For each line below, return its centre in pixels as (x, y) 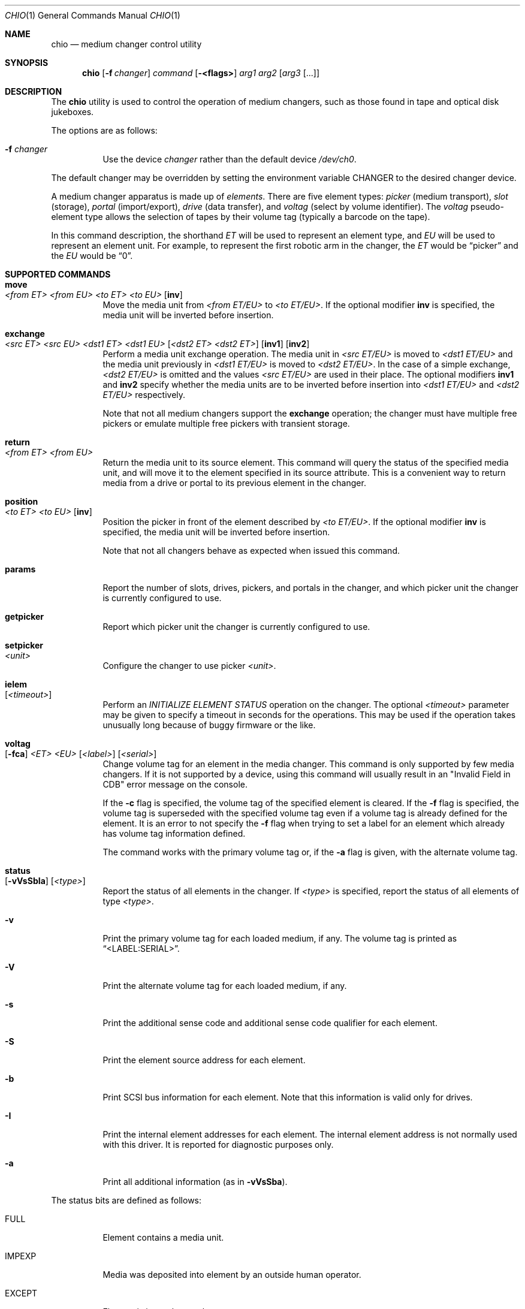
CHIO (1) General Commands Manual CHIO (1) (93, 15)
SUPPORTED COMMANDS (58, 274)
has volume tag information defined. (174, 833)
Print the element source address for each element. (204, 1060)
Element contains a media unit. (163, 1237)
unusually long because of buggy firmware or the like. (209, 725)
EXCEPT (21, 1293)
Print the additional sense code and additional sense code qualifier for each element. (270, 1023)
